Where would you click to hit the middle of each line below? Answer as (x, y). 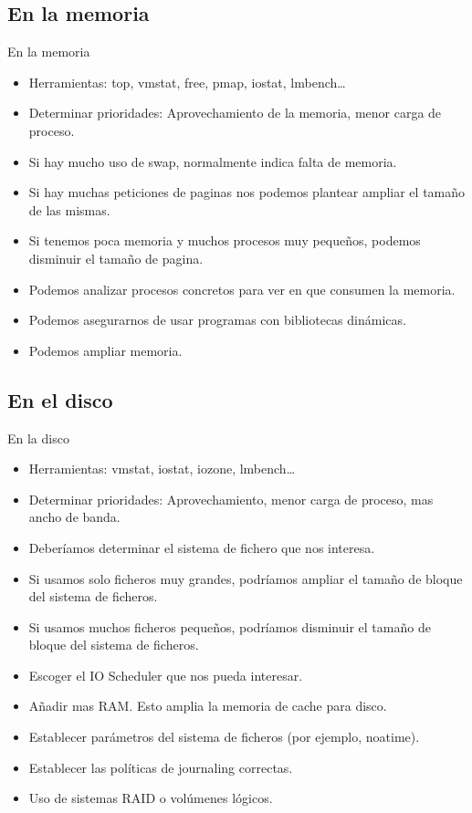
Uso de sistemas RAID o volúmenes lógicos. (151, 798)
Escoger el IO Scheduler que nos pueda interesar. (166, 675)
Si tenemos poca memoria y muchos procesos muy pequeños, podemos (225, 240)
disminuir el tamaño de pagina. (116, 258)
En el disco (60, 399)
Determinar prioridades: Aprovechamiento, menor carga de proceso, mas (231, 499)
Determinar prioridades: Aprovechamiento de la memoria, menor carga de (235, 113)
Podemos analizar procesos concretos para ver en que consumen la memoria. (242, 289)
